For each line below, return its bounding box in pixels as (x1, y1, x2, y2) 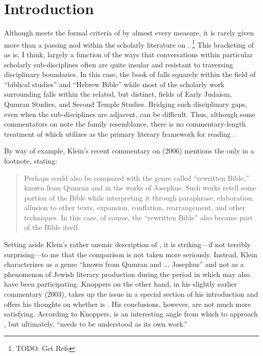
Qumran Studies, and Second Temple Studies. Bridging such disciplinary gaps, (4, 98, 247, 109)
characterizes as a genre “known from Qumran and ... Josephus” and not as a (4, 259, 244, 269)
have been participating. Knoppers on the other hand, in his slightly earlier (4, 279, 237, 289)
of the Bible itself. (24, 222, 80, 232)
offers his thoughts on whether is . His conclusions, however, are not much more (4, 298, 251, 309)
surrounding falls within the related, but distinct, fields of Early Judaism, (4, 89, 232, 99)
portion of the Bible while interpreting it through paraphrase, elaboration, (24, 192, 254, 203)
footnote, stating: (4, 155, 58, 166)
